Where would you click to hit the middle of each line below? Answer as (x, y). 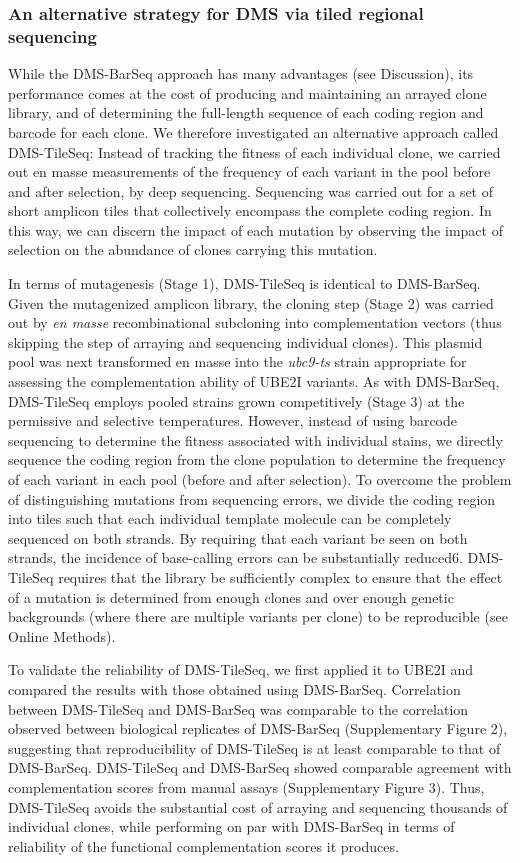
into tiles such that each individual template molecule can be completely (230, 518)
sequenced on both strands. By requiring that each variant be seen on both (238, 537)
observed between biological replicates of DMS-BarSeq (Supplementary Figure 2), (258, 728)
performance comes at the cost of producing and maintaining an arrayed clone (247, 92)
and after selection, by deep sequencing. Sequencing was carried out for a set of (250, 190)
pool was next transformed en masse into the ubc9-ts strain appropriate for (237, 361)
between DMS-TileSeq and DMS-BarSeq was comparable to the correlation (238, 708)
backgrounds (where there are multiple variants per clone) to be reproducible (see (258, 616)
